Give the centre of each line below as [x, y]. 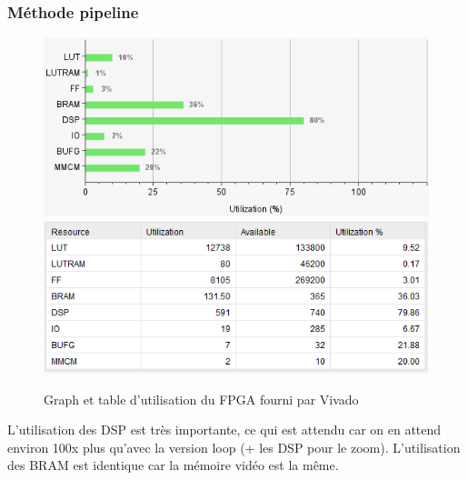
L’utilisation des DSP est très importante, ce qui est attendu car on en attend [224, 430]
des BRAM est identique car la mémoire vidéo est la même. [173, 465]
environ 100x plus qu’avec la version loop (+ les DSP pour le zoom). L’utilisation [234, 447]
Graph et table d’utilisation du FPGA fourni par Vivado [201, 399]
